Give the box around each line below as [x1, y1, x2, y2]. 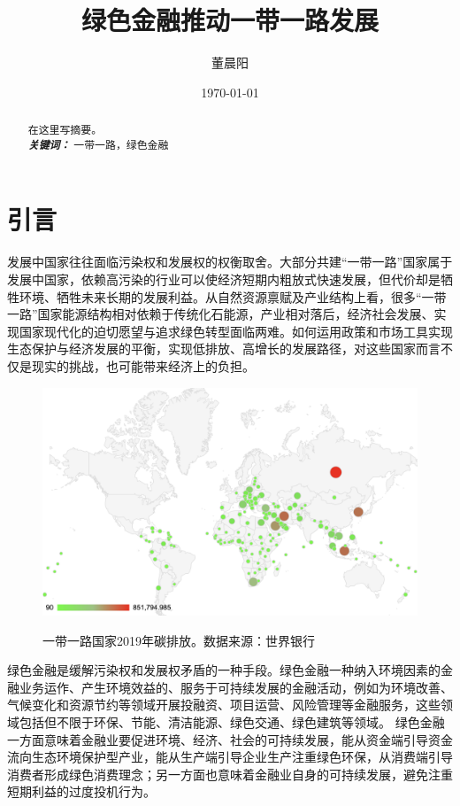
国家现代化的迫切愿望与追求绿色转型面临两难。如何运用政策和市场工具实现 [19, 322, 453, 340]
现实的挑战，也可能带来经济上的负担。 [31, 356, 255, 375]
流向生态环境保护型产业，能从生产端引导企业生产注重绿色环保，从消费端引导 [7, 748, 453, 766]
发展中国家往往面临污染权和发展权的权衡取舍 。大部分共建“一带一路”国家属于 [7, 252, 453, 271]
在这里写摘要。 [27, 122, 103, 137]
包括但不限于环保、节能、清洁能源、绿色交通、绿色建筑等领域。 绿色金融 [19, 713, 445, 732]
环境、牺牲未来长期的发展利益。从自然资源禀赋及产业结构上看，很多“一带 [19, 287, 447, 306]
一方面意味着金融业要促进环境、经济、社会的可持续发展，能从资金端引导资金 [7, 730, 453, 748]
